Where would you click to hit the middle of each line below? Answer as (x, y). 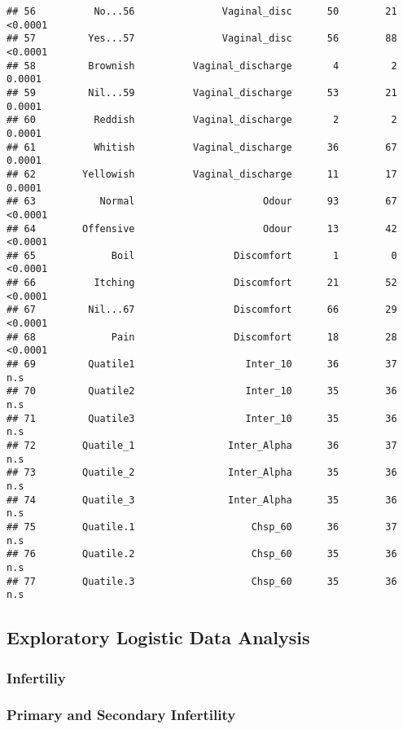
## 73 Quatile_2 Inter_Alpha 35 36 (202, 473)
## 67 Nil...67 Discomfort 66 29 (202, 310)
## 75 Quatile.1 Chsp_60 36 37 (202, 527)
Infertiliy (36, 677)
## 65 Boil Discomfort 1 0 (202, 255)
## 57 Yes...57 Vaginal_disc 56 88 (202, 39)
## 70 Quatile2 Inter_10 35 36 (202, 391)
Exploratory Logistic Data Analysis (158, 637)
